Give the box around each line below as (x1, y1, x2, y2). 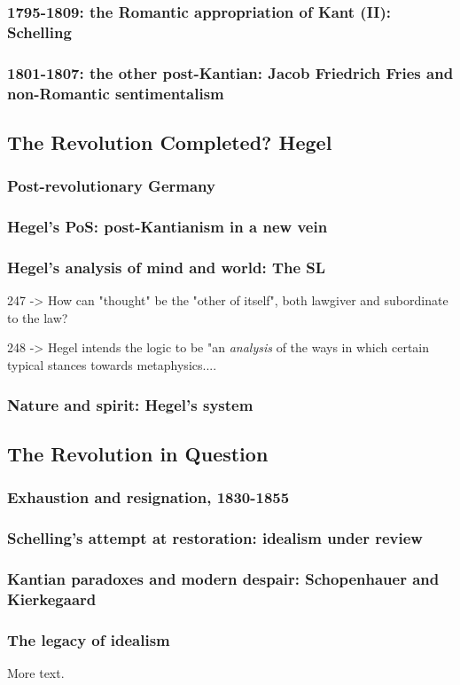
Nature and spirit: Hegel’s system (7, 393, 253, 415)
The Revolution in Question (7, 439, 269, 467)
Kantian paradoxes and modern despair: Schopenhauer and (7, 567, 440, 589)
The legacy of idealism (7, 628, 170, 650)
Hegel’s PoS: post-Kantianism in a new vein (7, 216, 328, 238)
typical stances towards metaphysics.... (7, 356, 217, 374)
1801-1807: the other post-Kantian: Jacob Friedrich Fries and (7, 61, 454, 83)
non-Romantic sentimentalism (7, 82, 224, 104)
